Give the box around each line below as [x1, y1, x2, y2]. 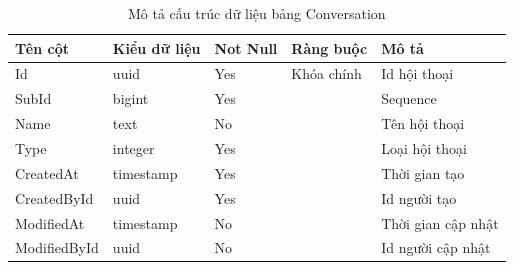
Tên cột [15, 37, 70, 58]
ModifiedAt [15, 212, 85, 233]
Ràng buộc [291, 37, 368, 58]
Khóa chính [291, 63, 362, 84]
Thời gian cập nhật [381, 212, 499, 233]
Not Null [214, 37, 278, 58]
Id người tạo [381, 187, 457, 208]
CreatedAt [15, 162, 79, 183]
